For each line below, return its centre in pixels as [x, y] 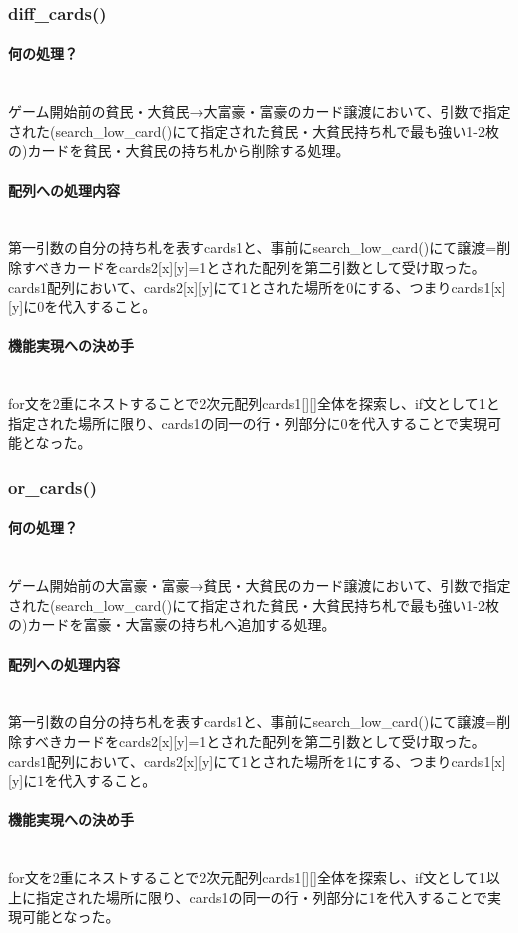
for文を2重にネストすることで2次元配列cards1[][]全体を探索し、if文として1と [254, 403]
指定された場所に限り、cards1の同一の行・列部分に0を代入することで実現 [248, 422]
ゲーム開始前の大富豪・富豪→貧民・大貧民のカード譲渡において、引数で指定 [259, 585]
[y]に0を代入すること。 [82, 306]
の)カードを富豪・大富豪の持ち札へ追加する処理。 [172, 624]
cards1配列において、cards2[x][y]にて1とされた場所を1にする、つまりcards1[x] [257, 760]
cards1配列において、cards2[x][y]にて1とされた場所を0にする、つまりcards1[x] [257, 286]
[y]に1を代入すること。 [82, 780]
